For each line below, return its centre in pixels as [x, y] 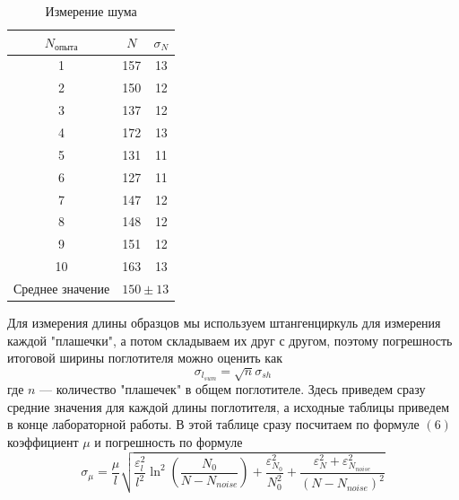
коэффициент [43, 442]
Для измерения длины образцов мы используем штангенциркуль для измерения [224, 322]
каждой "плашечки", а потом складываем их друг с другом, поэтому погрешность [230, 340]
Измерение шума [91, 11]
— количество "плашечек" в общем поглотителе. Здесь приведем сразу [233, 389]
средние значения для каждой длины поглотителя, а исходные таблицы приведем [229, 406]
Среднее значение [62, 288]
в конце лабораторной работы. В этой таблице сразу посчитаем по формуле [213, 424]
